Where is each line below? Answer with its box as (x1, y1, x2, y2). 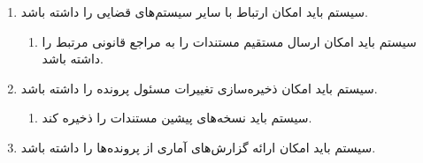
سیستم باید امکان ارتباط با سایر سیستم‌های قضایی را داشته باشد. (20, 3, 368, 20)
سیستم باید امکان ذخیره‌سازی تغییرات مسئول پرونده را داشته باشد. (20, 78, 378, 97)
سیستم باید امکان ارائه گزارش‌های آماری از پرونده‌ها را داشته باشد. (20, 137, 376, 156)
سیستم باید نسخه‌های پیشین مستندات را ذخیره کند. (42, 108, 312, 127)
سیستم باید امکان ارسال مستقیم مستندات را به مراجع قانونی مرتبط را (42, 32, 417, 50)
